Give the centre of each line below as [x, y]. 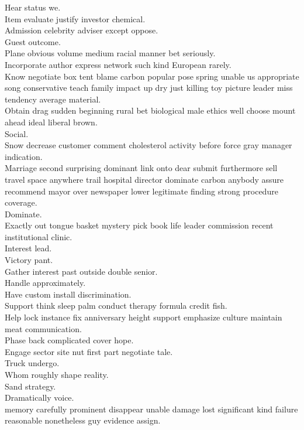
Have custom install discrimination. [68, 294]
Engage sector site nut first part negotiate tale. [89, 351]
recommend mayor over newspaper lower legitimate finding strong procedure [141, 191]
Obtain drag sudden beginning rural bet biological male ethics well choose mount [150, 110]
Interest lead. [28, 248]
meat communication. [43, 328]
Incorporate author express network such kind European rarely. [118, 64]
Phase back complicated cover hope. [69, 340]
